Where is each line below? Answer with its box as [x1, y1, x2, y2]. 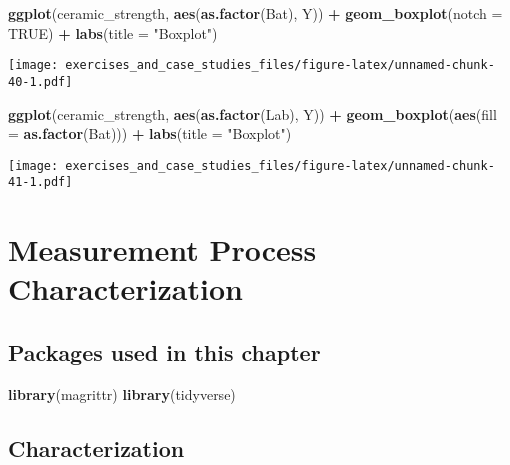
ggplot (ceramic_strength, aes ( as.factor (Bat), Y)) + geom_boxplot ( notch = [8, 3, 503, 23]
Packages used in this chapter [8, 336, 321, 367]
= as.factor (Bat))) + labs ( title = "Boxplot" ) [8, 123, 292, 144]
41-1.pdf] [8, 175, 73, 190]
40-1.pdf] [8, 74, 73, 89]
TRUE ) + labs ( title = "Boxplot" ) [8, 22, 218, 43]
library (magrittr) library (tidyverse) [8, 383, 236, 404]
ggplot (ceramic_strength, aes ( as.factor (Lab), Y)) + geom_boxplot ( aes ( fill [8, 103, 497, 124]
